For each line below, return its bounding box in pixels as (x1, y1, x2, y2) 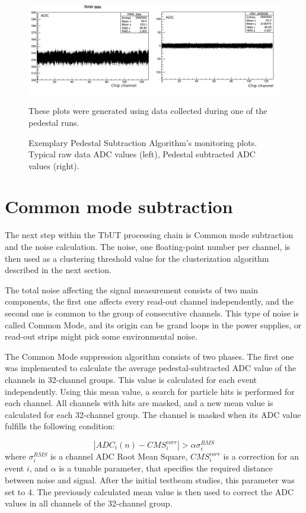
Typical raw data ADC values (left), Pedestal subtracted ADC (28, 148, 256, 160)
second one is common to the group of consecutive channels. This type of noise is (5, 306, 299, 319)
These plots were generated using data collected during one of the (28, 104, 267, 117)
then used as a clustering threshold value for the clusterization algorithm (5, 252, 269, 264)
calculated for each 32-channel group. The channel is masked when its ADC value (5, 408, 301, 420)
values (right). (28, 159, 79, 172)
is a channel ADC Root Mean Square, (50, 450, 188, 463)
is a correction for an (223, 450, 299, 463)
